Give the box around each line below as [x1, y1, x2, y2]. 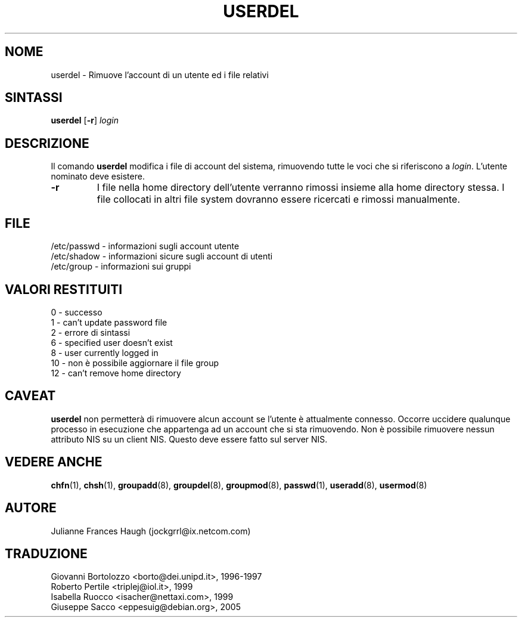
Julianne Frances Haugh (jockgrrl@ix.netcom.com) [51, 525, 251, 536]
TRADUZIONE [5, 546, 88, 561]
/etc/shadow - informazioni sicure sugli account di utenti [51, 251, 273, 262]
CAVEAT [5, 388, 56, 404]
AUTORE [5, 500, 57, 516]
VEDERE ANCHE [5, 454, 102, 470]
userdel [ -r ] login [51, 115, 119, 126]
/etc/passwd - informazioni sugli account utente [51, 241, 240, 252]
